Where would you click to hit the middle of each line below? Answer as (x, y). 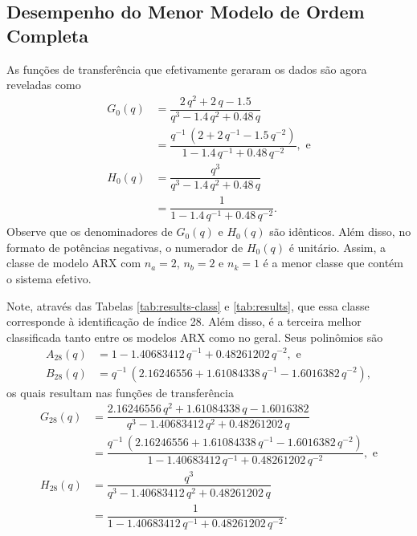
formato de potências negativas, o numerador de (125, 247)
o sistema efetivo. (49, 279)
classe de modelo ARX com (74, 263)
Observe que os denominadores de (90, 231)
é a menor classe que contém (333, 263)
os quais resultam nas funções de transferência (120, 392)
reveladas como (44, 85)
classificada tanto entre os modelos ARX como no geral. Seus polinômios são (195, 337)
